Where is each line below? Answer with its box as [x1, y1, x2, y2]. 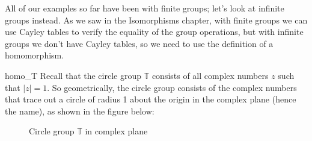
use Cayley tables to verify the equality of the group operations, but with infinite [5, 25, 304, 38]
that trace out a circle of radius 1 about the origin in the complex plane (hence [5, 93, 296, 105]
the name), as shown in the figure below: [5, 104, 154, 117]
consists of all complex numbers [151, 69, 269, 81]
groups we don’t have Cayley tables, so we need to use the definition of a [5, 37, 274, 49]
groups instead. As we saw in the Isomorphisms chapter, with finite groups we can [5, 13, 308, 26]
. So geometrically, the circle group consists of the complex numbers [47, 81, 297, 93]
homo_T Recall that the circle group [5, 69, 141, 81]
